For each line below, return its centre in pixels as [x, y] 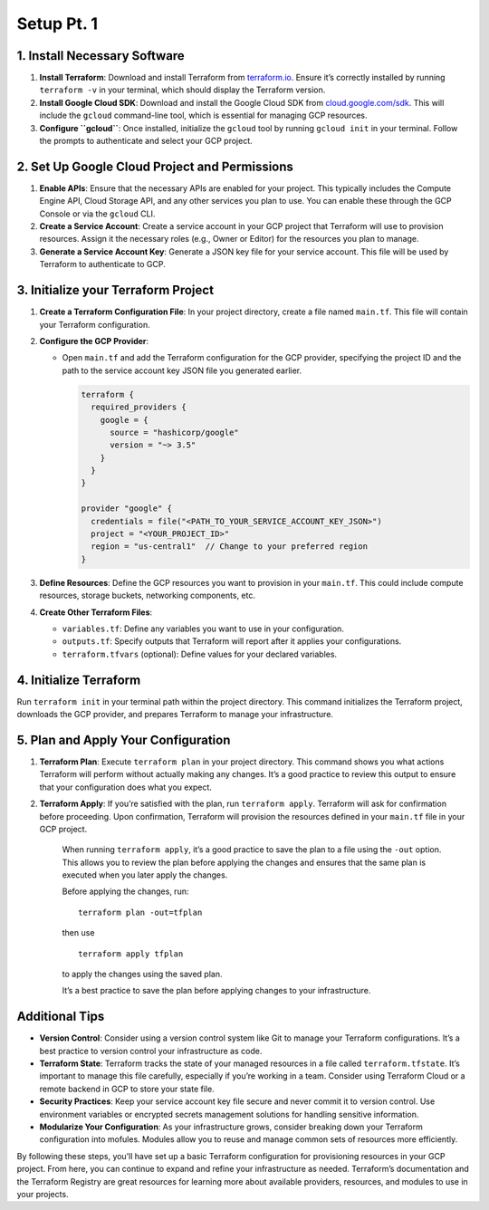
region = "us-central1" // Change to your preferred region [230, 547]
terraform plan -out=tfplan [140, 912]
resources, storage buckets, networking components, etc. [147, 595]
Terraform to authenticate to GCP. [103, 264]
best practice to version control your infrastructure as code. [151, 1051]
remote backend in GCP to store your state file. [127, 1089]
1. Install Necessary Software [101, 56]
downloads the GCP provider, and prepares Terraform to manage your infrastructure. [175, 715]
